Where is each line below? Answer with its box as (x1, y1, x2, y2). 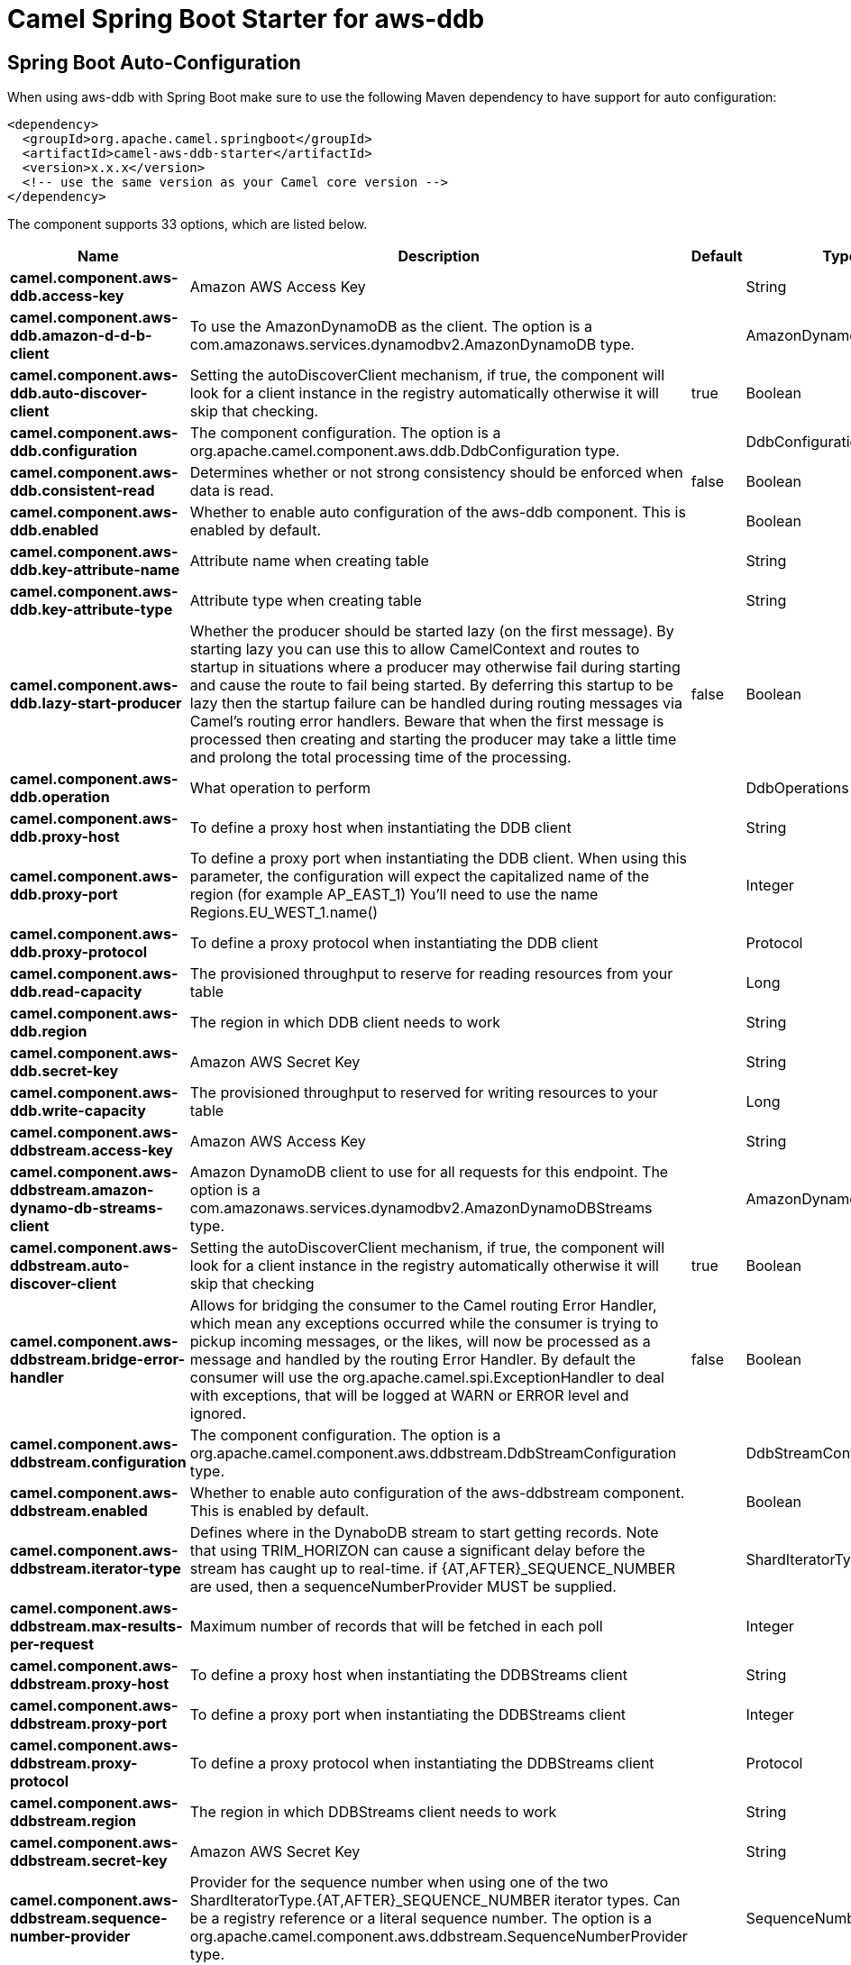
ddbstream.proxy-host (10, 1675, 169, 1694)
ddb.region (10, 1022, 87, 1041)
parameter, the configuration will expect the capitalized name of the (189, 867, 650, 886)
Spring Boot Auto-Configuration (7, 50, 301, 74)
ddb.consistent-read (10, 481, 155, 500)
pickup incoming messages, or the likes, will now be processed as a (189, 1332, 651, 1351)
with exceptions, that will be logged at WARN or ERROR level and (189, 1386, 629, 1405)
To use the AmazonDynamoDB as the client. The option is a (189, 317, 592, 336)
